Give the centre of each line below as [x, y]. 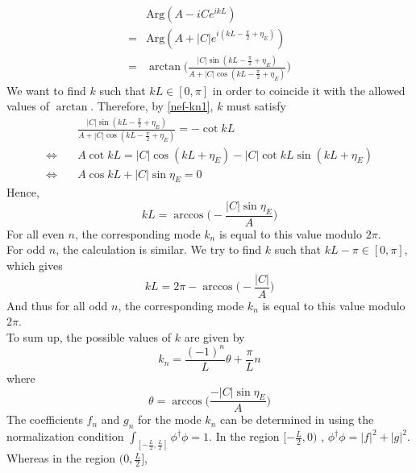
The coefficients [45, 419]
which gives [35, 266]
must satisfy [256, 106]
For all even [35, 233]
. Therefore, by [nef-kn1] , [152, 106]
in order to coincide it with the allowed [309, 90]
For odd [26, 249]
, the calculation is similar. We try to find [159, 249]
